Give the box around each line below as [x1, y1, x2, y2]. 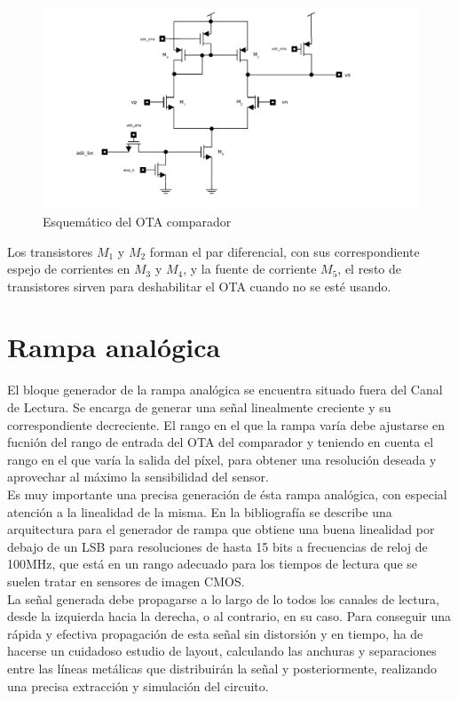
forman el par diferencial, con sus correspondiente [149, 242, 420, 260]
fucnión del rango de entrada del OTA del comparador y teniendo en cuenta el [7, 433, 434, 451]
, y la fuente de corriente [183, 259, 317, 278]
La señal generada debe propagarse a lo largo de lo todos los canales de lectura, [7, 589, 439, 608]
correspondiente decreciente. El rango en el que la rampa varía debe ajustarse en [7, 415, 446, 434]
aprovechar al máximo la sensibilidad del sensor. [7, 467, 269, 486]
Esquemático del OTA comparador [43, 211, 232, 230]
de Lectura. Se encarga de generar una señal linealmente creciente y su [7, 398, 391, 416]
